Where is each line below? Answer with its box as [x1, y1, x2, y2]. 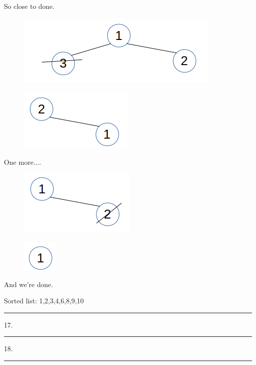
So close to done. [4, 1, 55, 11]
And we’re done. [4, 279, 53, 289]
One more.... [4, 156, 41, 167]
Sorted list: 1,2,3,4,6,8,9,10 [4, 295, 84, 306]
